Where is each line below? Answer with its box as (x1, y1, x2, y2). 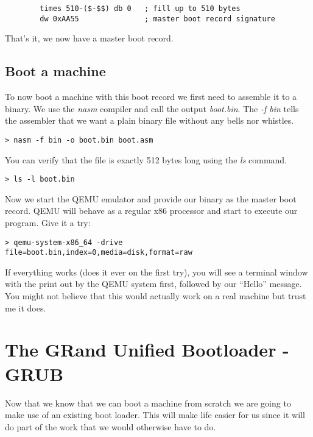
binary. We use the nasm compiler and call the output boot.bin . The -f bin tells (5, 102, 299, 115)
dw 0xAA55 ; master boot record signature (40, 14, 275, 23)
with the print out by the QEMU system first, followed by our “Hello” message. (5, 277, 302, 290)
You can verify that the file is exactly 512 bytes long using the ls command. (5, 153, 287, 166)
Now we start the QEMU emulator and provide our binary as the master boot (5, 192, 297, 205)
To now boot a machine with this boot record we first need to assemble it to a (5, 90, 297, 103)
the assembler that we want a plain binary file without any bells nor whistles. (5, 114, 294, 127)
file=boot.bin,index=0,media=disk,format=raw (5, 248, 192, 257)
